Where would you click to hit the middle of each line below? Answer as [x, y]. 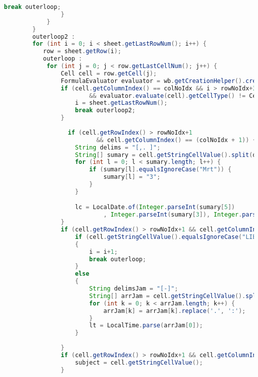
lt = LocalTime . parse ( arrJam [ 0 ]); [146, 326]
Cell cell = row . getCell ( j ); [109, 73]
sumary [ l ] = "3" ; [132, 177]
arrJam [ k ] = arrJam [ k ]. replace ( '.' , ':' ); [174, 311]
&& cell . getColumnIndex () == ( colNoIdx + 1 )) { [176, 140]
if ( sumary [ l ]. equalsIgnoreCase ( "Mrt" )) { [160, 170]
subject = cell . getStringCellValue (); [139, 362]
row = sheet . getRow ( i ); [82, 51]
